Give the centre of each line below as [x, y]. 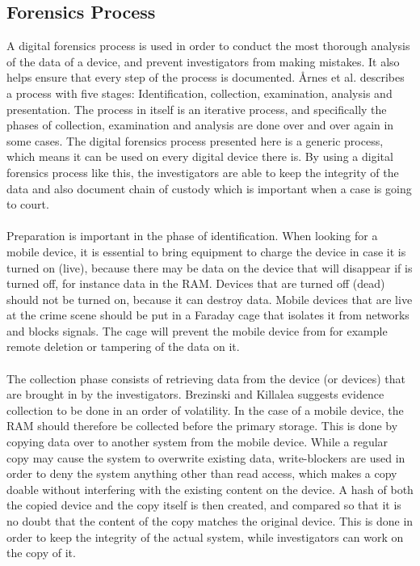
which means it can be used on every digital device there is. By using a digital [200, 156]
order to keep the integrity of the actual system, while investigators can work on [205, 536]
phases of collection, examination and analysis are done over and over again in [200, 125]
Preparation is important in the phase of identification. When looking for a [192, 236]
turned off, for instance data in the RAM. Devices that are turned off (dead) [196, 283]
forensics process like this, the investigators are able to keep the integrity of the [203, 172]
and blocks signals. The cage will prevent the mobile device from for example [197, 330]
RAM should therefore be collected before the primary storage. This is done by [202, 426]
